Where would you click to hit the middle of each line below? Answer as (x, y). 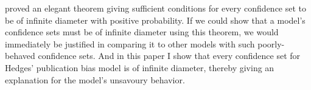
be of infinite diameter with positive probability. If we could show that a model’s (155, 20)
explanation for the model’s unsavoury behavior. (95, 79)
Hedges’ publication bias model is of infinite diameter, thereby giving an (140, 67)
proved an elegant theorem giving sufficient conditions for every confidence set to (156, 8)
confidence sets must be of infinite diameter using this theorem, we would (142, 32)
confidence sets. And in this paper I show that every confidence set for (169, 56)
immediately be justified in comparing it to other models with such (130, 43)
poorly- (271, 43)
